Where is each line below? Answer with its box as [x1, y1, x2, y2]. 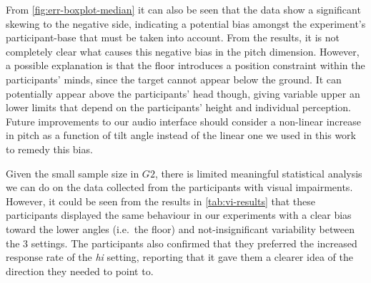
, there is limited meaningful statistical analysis [154, 165, 362, 180]
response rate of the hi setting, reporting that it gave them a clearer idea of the [6, 249, 353, 264]
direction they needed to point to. [6, 263, 154, 278]
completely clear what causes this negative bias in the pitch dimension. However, [6, 43, 360, 58]
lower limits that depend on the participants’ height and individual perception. [6, 100, 351, 115]
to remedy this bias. [6, 141, 93, 156]
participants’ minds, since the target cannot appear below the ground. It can [6, 71, 342, 86]
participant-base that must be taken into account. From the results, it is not [6, 30, 340, 45]
